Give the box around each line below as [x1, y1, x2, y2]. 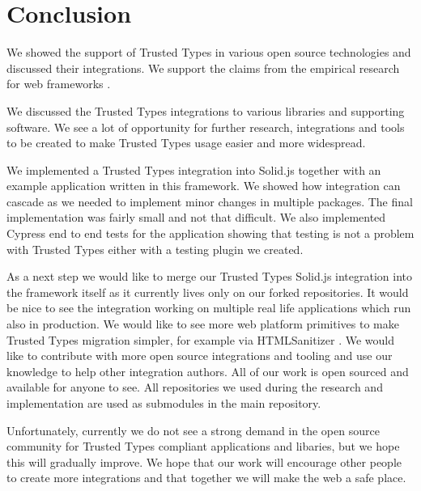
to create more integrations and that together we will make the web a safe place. [6, 469, 406, 486]
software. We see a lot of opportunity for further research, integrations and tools [6, 118, 405, 135]
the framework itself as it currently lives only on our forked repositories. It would [6, 283, 409, 300]
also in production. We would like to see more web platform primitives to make [6, 315, 399, 332]
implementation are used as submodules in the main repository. [6, 395, 321, 411]
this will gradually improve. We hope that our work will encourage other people [6, 453, 402, 470]
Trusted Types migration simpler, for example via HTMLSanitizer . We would [6, 331, 394, 348]
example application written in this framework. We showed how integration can [6, 177, 401, 194]
